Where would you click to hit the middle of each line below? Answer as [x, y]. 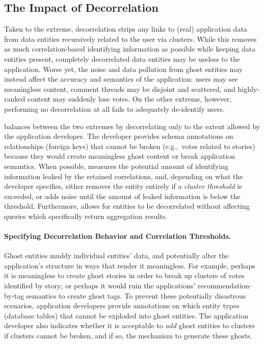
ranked [15, 99]
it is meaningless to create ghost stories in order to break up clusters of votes [124, 275]
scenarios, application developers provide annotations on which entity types [122, 305]
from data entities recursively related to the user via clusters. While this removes [130, 39]
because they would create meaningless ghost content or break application [120, 156]
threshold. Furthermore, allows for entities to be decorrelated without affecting [127, 206]
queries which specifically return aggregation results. [86, 216]
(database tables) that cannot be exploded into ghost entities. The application [126, 315]
